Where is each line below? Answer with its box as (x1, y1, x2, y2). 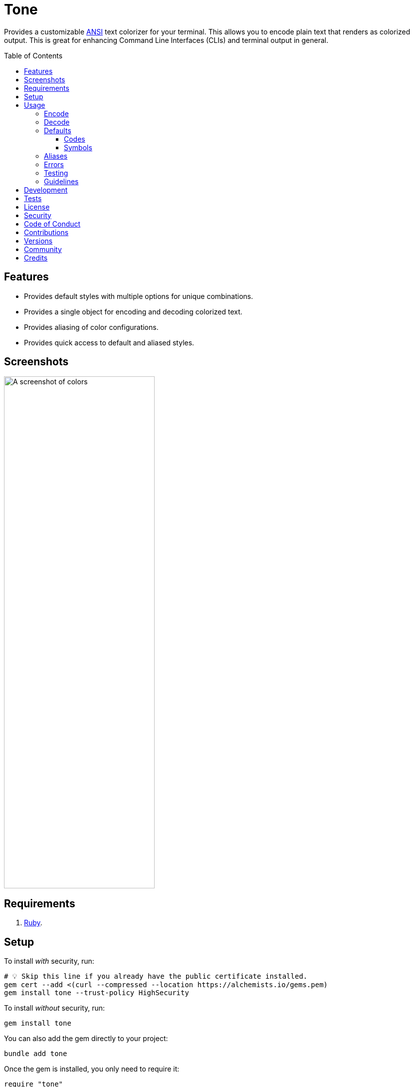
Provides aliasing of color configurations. (24, 322, 159, 331)
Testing (44, 168, 68, 177)
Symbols (64, 143, 92, 152)
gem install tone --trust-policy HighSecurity (4, 989, 189, 997)
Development (24, 185, 68, 194)
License (24, 202, 50, 211)
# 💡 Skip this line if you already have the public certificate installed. (4, 972, 308, 981)
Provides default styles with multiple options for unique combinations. (24, 291, 253, 300)
